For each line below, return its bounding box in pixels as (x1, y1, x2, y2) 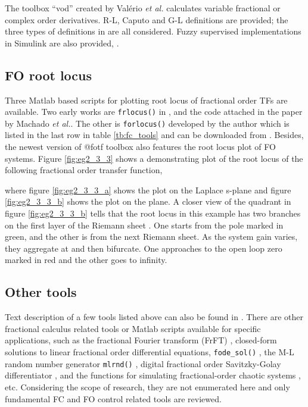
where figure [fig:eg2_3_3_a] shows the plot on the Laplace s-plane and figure (5, 183, 291, 196)
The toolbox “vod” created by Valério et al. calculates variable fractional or (5, 2, 281, 14)
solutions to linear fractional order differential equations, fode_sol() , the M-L (5, 346, 294, 358)
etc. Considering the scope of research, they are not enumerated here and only (5, 380, 290, 393)
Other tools (5, 283, 77, 301)
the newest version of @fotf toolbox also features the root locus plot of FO (5, 140, 276, 153)
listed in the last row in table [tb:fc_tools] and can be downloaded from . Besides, (5, 129, 304, 141)
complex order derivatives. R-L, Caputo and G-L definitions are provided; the (5, 13, 288, 26)
